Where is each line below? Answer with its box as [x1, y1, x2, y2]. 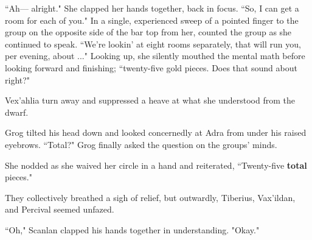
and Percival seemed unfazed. [5, 203, 114, 216]
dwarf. [5, 105, 29, 118]
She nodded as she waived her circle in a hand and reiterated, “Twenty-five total [5, 158, 307, 171]
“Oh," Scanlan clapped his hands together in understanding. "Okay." [5, 223, 260, 236]
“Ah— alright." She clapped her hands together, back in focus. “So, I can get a [5, 2, 299, 14]
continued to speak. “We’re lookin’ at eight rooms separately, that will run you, [5, 37, 301, 50]
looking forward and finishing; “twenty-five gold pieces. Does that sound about [5, 61, 297, 74]
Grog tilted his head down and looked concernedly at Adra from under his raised [5, 126, 307, 139]
